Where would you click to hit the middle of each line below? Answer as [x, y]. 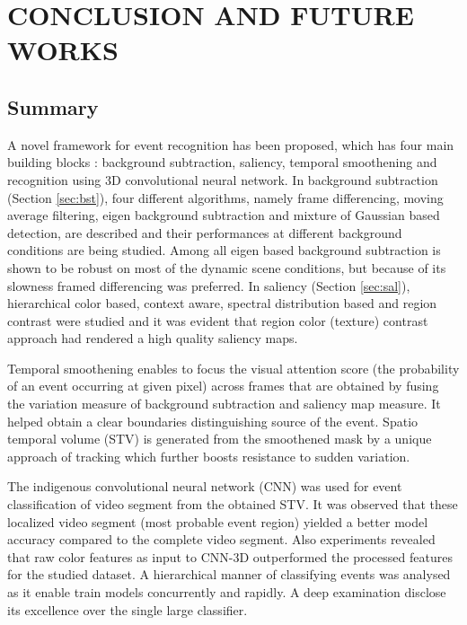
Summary [53, 106]
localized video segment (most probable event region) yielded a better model [218, 521]
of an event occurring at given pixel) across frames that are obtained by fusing [223, 386]
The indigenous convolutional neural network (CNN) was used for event [205, 486]
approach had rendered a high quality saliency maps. [153, 338]
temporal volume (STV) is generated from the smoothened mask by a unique [220, 439]
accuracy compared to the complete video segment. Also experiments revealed [221, 539]
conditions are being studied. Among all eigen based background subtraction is [224, 250]
